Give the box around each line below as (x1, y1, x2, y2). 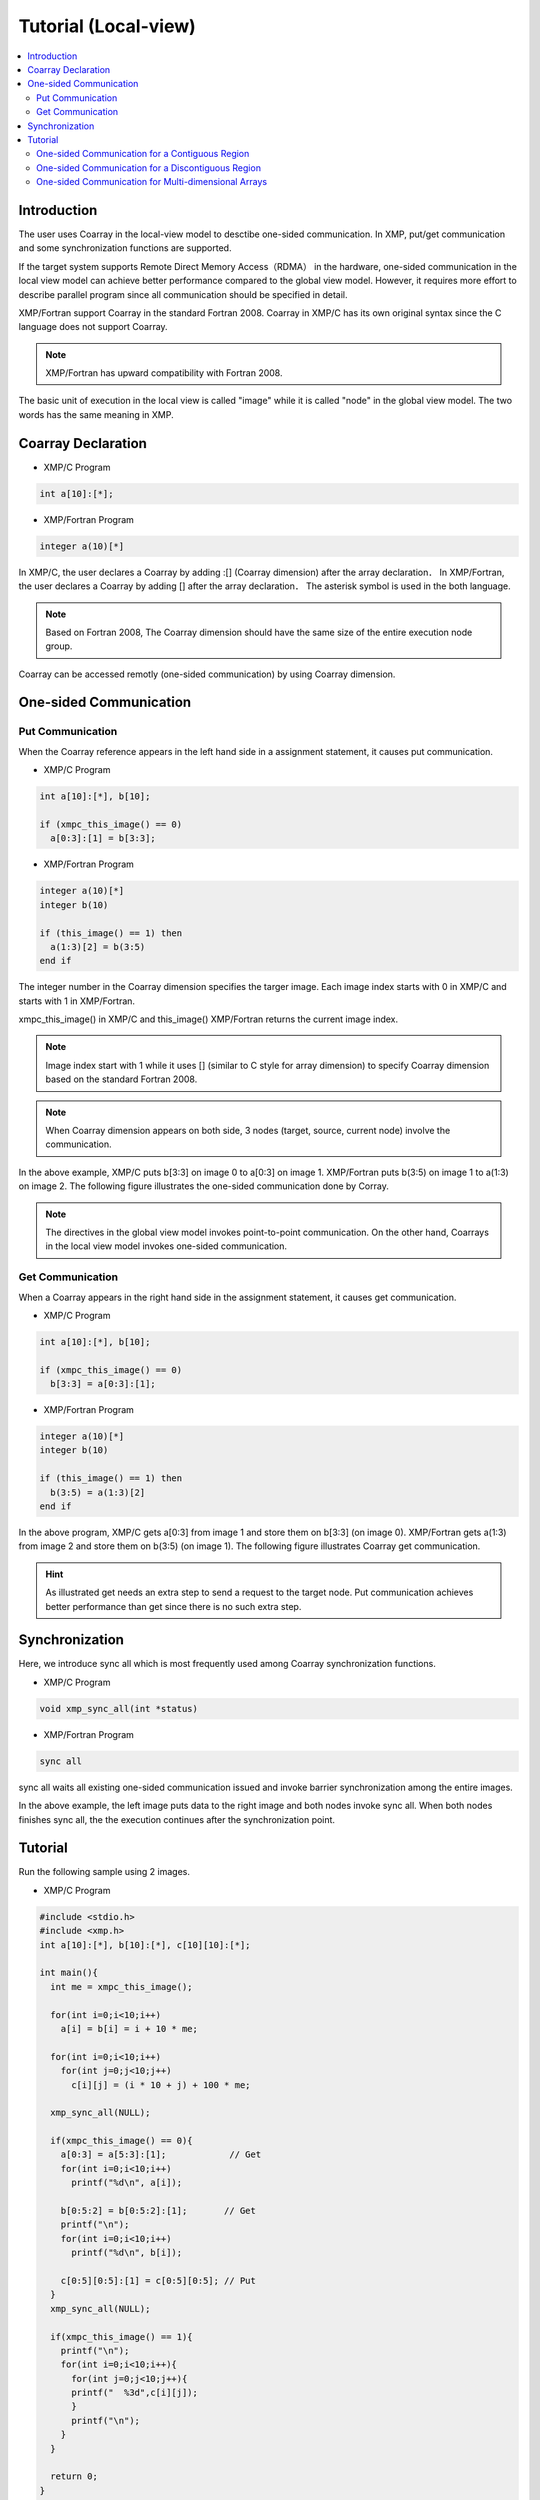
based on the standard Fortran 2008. (45, 1073, 198, 1085)
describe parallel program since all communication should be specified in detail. (18, 288, 348, 300)
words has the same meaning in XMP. (18, 408, 174, 420)
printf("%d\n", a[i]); (71, 2177, 183, 2189)
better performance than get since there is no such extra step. (45, 1600, 302, 1612)
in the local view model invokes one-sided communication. (45, 1240, 288, 1252)
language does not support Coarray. (18, 321, 169, 333)
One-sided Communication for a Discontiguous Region (36, 161, 262, 174)
